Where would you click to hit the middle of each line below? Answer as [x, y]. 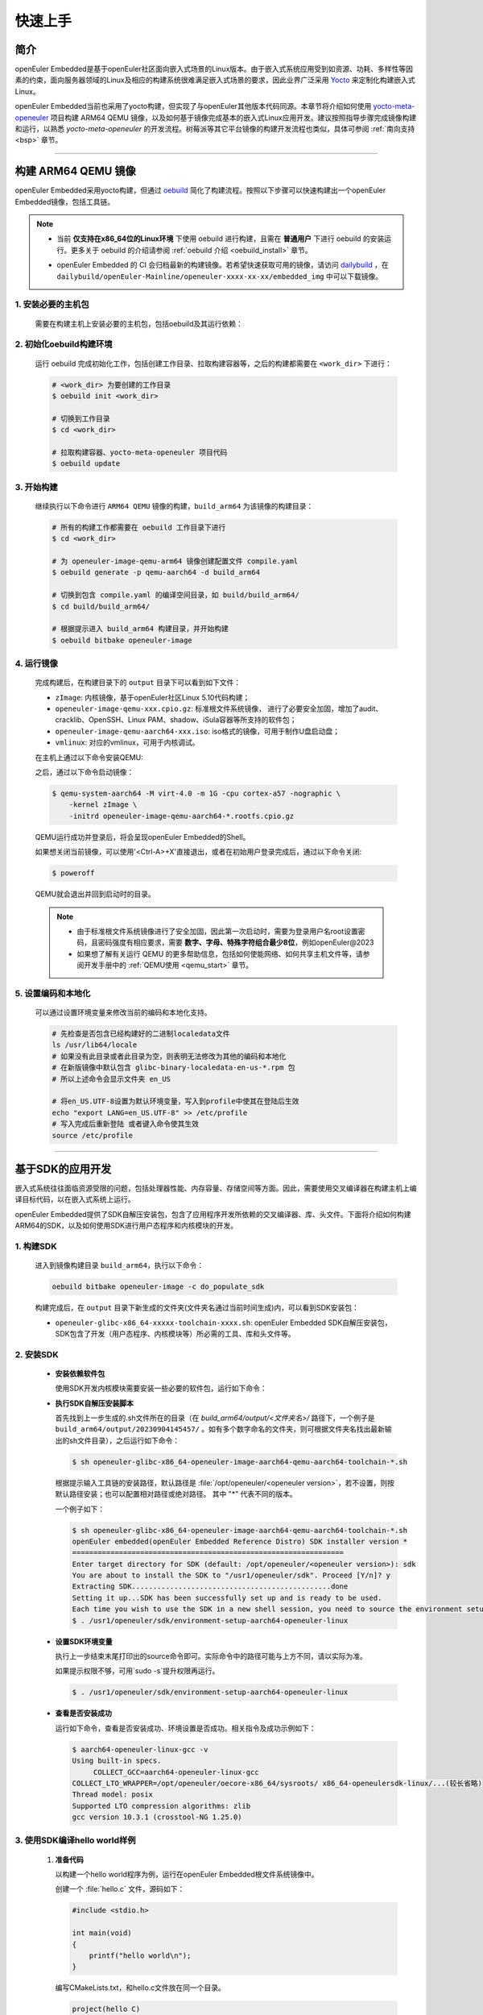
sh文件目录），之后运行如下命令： [124, 1440]
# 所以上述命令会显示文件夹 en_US [111, 1079]
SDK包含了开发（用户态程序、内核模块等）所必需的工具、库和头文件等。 [175, 1333]
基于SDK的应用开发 [63, 1169]
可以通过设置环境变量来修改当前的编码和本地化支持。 [123, 1012]
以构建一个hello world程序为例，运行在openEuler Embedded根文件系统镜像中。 [187, 1875]
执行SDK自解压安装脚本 [95, 1403]
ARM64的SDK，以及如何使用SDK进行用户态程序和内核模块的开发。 [126, 1226]
